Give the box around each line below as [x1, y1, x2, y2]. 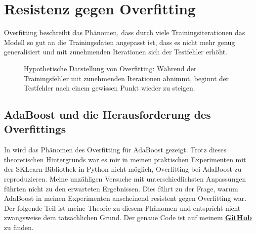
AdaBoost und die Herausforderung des [4, 107, 211, 122]
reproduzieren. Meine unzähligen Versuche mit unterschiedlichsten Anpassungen [4, 174, 246, 184]
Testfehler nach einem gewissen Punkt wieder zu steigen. [24, 83, 195, 93]
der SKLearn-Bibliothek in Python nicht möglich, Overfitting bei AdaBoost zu [4, 164, 242, 174]
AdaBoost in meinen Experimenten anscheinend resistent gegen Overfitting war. [4, 193, 247, 203]
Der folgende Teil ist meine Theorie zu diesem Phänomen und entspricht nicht [4, 202, 241, 213]
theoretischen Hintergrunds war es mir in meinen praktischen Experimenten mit [4, 154, 246, 164]
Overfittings [4, 121, 66, 137]
